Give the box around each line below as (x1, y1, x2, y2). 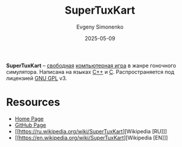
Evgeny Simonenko (76, 23, 124, 30)
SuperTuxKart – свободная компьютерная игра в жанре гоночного (6, 62, 177, 69)
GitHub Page (14, 121, 46, 129)
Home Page (14, 115, 44, 122)
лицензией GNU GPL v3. (6, 74, 67, 82)
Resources (6, 96, 61, 109)
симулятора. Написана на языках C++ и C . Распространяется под (6, 68, 174, 75)
